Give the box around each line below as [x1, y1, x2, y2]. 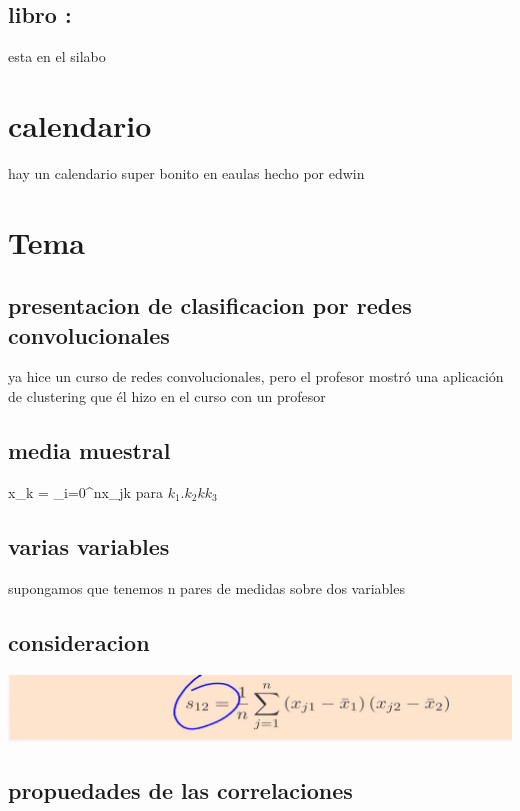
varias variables [8, 530, 170, 561]
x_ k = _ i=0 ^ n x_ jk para [8, 481, 163, 502]
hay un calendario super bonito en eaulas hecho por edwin [8, 162, 365, 183]
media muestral [8, 435, 171, 466]
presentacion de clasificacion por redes [8, 290, 412, 321]
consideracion [8, 626, 150, 657]
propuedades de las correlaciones [8, 775, 353, 806]
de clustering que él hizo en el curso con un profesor [8, 386, 326, 407]
